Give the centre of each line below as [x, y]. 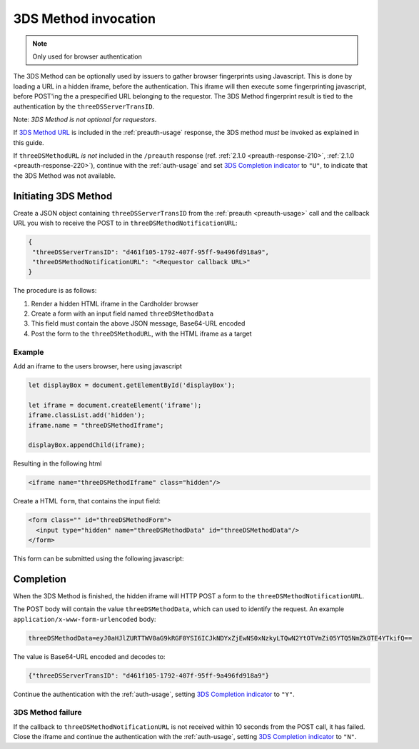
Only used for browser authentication [87, 56]
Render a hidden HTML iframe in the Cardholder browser [115, 303]
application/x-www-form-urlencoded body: [85, 619]
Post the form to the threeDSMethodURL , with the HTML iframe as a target [142, 333]
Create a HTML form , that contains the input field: [87, 501]
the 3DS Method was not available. [65, 176]
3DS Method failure [47, 713]
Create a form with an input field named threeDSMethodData [122, 313]
